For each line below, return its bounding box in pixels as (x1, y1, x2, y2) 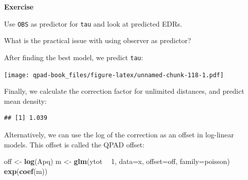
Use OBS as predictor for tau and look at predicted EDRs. (4, 18, 182, 29)
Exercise (4, 2, 34, 12)
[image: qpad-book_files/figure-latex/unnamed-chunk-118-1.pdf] (4, 71, 224, 79)
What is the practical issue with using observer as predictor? (4, 35, 191, 46)
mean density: (4, 95, 47, 106)
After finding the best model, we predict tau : (4, 52, 143, 62)
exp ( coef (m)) (4, 165, 48, 176)
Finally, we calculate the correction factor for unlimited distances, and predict (4, 86, 244, 96)
